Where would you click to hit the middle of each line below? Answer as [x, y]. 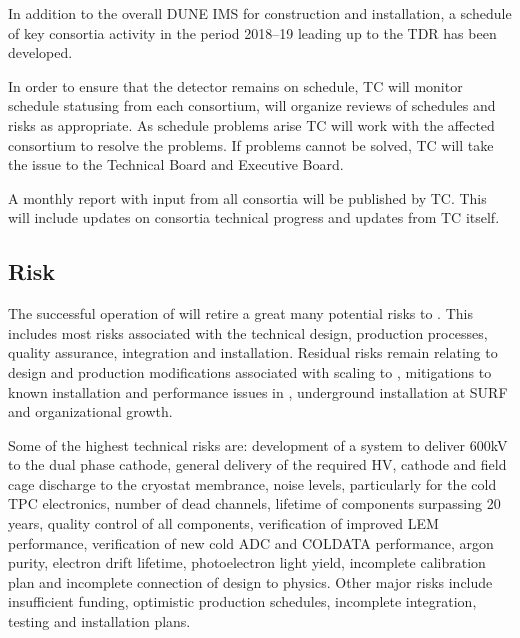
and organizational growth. [90, 411]
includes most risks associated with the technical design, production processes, [248, 332]
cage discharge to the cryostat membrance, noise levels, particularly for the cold [252, 483]
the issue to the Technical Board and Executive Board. [176, 164]
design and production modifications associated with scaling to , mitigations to [250, 371]
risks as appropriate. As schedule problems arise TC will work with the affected [251, 124]
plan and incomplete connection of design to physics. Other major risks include [250, 581]
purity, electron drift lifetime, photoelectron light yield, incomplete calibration [247, 562]
